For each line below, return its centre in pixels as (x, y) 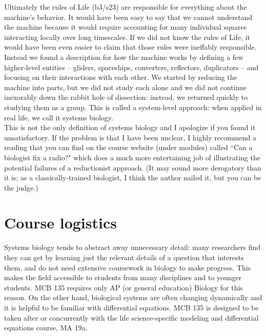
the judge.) (21, 187)
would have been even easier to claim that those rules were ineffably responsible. (130, 47)
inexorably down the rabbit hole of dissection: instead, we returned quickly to (126, 97)
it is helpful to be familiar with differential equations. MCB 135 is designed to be (131, 307)
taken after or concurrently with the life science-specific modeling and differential (131, 317)
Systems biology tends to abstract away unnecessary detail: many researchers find (132, 247)
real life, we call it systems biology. (59, 117)
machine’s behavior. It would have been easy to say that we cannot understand (128, 17)
